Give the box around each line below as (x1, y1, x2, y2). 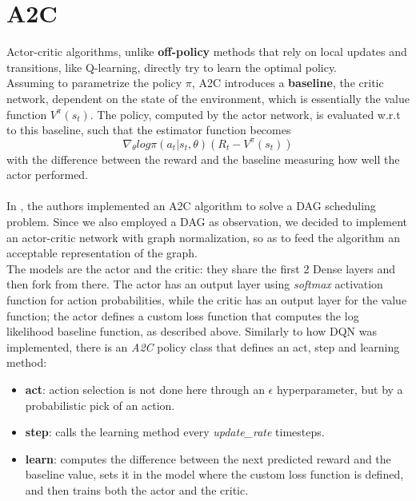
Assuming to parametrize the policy (6, 74, 182, 91)
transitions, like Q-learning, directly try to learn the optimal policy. (6, 58, 338, 75)
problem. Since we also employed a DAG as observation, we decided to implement (6, 213, 408, 230)
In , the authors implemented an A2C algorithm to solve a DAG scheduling (6, 197, 376, 214)
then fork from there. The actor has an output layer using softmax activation (6, 276, 383, 292)
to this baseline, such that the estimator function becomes (6, 121, 291, 138)
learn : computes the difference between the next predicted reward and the (25, 450, 391, 467)
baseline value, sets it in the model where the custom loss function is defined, (25, 466, 404, 483)
